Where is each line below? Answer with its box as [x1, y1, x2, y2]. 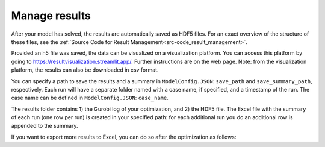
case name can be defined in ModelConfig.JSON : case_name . [11, 94, 169, 102]
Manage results [11, 9, 91, 22]
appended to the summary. [11, 122, 78, 130]
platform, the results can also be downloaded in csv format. [11, 66, 159, 73]
